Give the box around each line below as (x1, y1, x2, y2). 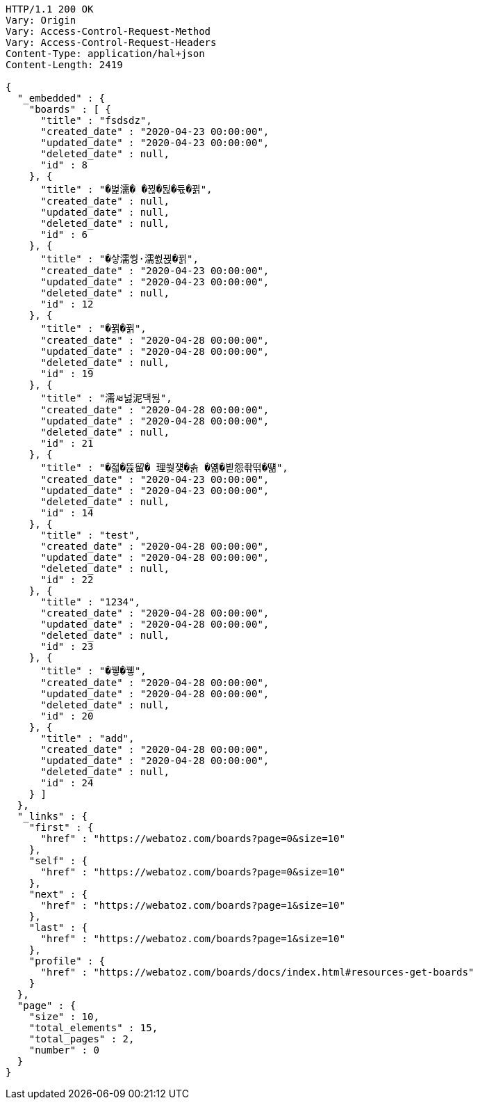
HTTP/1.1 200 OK (6, 3, 94, 15)
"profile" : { (28, 955, 106, 967)
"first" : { (28, 822, 94, 833)
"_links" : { (17, 811, 88, 822)
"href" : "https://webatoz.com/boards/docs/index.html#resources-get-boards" (40, 967, 475, 978)
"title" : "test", (40, 530, 140, 541)
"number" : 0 (28, 1044, 99, 1056)
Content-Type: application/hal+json (6, 48, 205, 59)
